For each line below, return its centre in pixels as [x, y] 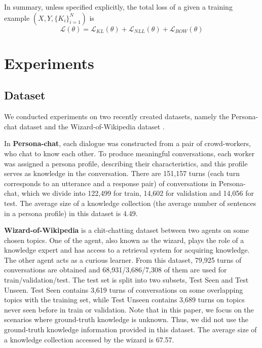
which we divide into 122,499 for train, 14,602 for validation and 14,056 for [138, 193]
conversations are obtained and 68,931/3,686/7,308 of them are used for [116, 270]
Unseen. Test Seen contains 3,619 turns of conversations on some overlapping [124, 289]
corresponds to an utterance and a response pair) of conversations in [110, 183]
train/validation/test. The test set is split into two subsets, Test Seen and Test [126, 280]
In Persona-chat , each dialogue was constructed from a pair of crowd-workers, [127, 143]
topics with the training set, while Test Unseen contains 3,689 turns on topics [124, 300]
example [17, 18]
